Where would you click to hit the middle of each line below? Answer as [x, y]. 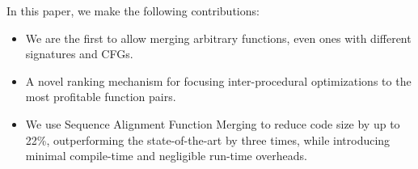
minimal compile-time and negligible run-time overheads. [167, 156]
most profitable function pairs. [101, 97]
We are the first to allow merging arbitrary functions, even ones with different [218, 38]
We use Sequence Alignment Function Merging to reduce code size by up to [213, 123]
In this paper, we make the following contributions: [133, 11]
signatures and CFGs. [79, 54]
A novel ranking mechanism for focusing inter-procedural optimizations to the [218, 80]
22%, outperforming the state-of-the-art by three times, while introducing [208, 139]
